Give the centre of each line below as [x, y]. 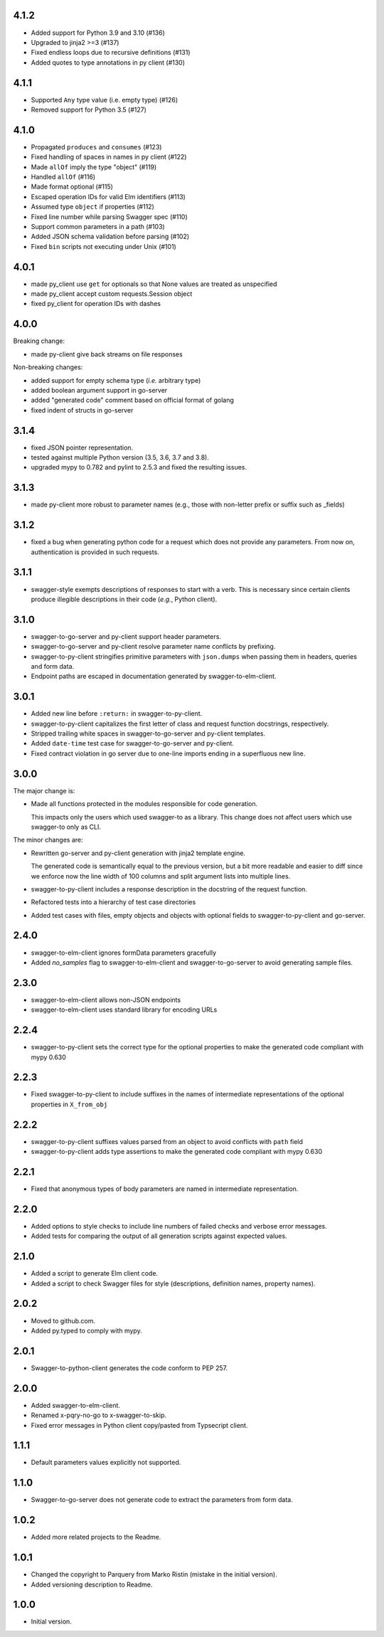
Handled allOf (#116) [63, 177]
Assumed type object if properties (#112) [92, 207]
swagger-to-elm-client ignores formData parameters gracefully [124, 953]
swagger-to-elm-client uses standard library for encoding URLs [124, 1010]
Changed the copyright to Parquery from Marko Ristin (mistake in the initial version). [154, 1574]
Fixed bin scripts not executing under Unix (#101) [104, 246]
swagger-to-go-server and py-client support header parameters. [126, 636]
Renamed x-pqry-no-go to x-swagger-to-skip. [99, 1415]
